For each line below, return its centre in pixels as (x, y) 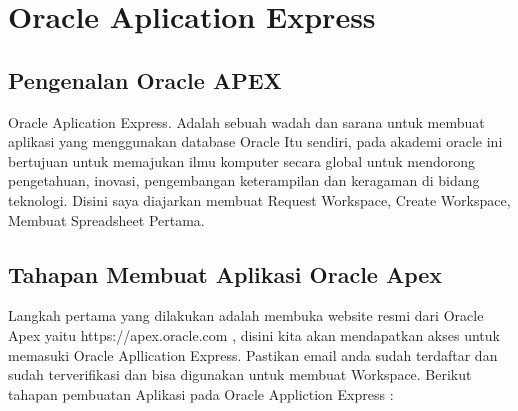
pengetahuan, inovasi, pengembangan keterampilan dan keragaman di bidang (244, 180)
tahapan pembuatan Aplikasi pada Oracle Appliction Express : (201, 393)
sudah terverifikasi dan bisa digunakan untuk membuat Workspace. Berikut (240, 374)
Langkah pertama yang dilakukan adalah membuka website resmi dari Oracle (246, 315)
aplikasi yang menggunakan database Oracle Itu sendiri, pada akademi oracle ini (255, 141)
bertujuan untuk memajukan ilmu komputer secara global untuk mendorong (241, 160)
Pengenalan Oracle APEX (145, 79)
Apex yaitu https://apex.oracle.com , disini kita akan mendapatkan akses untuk (254, 334)
